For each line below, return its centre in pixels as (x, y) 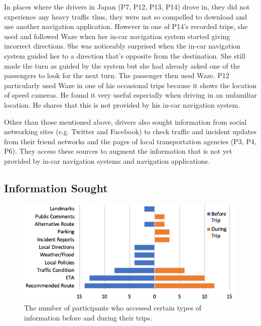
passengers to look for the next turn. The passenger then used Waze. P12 (117, 75)
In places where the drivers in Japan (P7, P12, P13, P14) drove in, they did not (127, 7)
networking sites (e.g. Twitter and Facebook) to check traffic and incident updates (130, 131)
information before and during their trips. (88, 318)
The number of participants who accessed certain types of (113, 308)
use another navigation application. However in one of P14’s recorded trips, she (126, 26)
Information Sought (56, 188)
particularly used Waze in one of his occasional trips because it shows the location (130, 85)
